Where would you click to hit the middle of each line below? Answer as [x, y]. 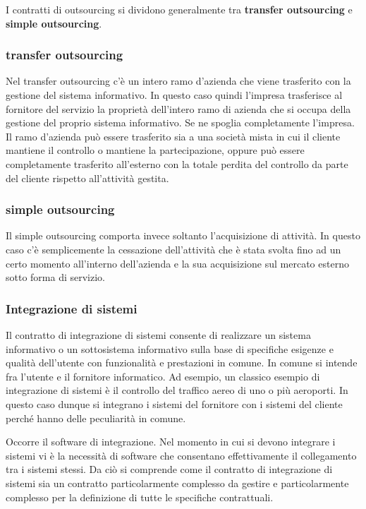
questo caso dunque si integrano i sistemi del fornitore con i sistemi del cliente [174, 403]
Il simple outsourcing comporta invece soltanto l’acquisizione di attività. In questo [183, 235]
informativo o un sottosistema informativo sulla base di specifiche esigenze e [170, 348]
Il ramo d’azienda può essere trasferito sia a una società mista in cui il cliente [173, 136]
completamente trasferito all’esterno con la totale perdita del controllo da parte [177, 163]
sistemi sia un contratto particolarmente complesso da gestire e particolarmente [177, 483]
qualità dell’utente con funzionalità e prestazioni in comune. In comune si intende [182, 363]
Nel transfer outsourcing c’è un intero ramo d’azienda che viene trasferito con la [178, 81]
